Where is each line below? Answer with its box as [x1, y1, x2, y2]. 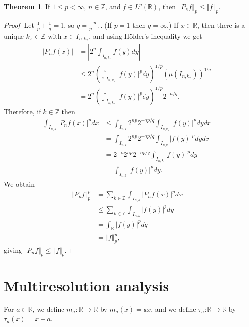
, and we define [151, 304, 196, 314]
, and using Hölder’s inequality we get [89, 30, 202, 41]
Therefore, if [4, 106, 41, 116]
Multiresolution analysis [4, 275, 169, 295]
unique [4, 30, 24, 41]
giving [4, 244, 22, 255]
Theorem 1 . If [4, 1, 50, 11]
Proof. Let [4, 20, 34, 30]
